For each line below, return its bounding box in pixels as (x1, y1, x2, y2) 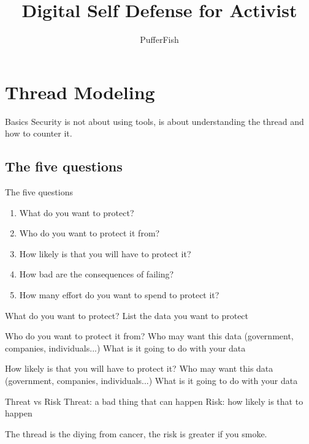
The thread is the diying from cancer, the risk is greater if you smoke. (5, 427, 267, 440)
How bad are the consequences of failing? (19, 268, 174, 280)
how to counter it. (5, 127, 72, 140)
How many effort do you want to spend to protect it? (19, 288, 219, 301)
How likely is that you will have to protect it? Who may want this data (5, 362, 273, 375)
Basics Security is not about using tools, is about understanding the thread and (5, 115, 304, 127)
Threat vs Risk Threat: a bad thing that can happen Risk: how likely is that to (5, 394, 303, 407)
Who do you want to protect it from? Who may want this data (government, (5, 329, 294, 342)
